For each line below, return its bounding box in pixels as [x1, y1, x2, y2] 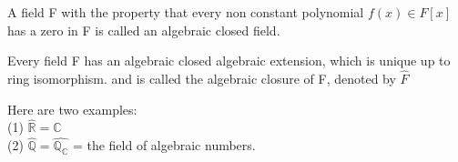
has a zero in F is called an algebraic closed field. [7, 20, 280, 39]
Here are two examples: [7, 99, 137, 118]
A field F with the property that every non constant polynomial [7, 3, 364, 21]
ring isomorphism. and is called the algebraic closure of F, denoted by [7, 69, 396, 87]
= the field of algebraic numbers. [72, 136, 256, 155]
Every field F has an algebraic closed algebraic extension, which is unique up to [7, 51, 451, 70]
